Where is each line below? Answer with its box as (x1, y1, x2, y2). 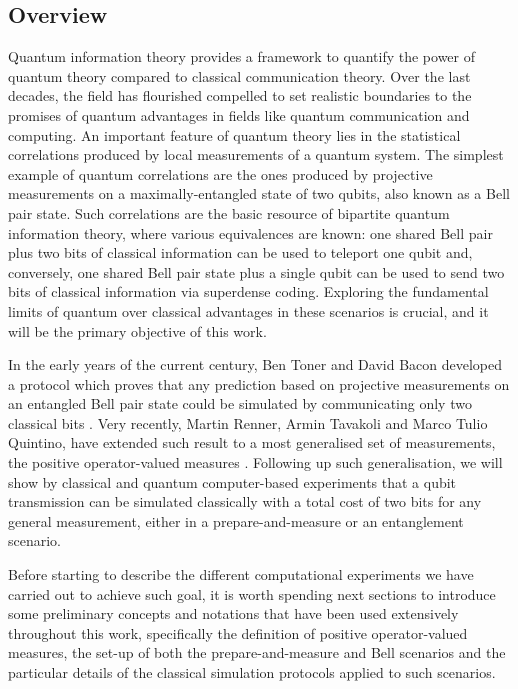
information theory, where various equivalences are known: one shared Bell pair (8, 222, 493, 243)
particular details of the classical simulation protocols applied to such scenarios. (8, 662, 496, 683)
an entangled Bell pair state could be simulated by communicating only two (8, 393, 472, 414)
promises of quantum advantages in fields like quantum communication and (8, 104, 470, 125)
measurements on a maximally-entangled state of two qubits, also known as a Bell (8, 183, 510, 204)
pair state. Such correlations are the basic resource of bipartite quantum (8, 202, 450, 223)
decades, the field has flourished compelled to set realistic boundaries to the (8, 85, 472, 106)
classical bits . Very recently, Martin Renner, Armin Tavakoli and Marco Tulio (8, 412, 488, 433)
